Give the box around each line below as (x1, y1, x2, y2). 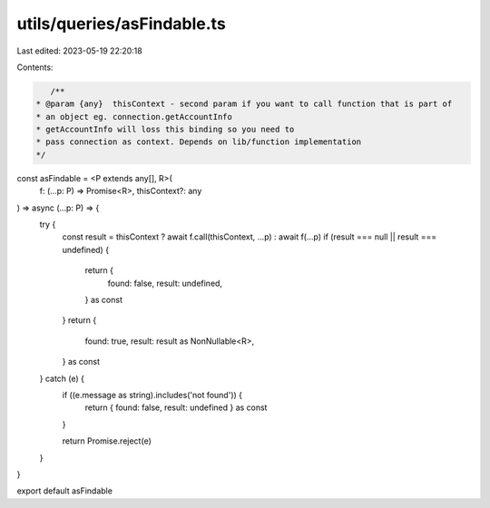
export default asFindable (16, 485, 113, 496)
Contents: (16, 62, 54, 73)
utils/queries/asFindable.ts (16, 14, 226, 34)
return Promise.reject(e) (62, 435, 152, 446)
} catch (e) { (39, 373, 85, 384)
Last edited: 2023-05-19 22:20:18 (16, 45, 142, 56)
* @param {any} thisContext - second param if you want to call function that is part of (35, 99, 453, 109)
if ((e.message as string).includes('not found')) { (62, 389, 243, 400)
